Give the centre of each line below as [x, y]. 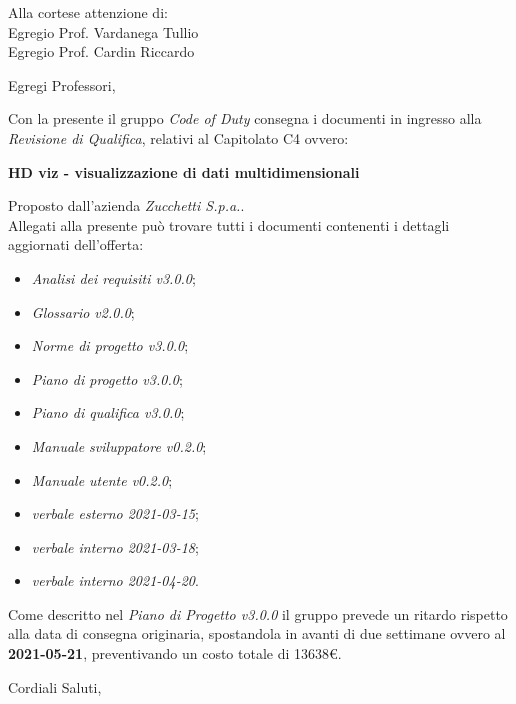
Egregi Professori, [62, 84]
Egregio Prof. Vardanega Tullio [103, 31]
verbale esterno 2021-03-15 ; [115, 513]
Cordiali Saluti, [55, 686]
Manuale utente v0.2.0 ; [102, 479]
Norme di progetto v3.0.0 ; [110, 345]
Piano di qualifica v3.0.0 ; [108, 412]
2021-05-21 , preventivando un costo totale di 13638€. [175, 653]
